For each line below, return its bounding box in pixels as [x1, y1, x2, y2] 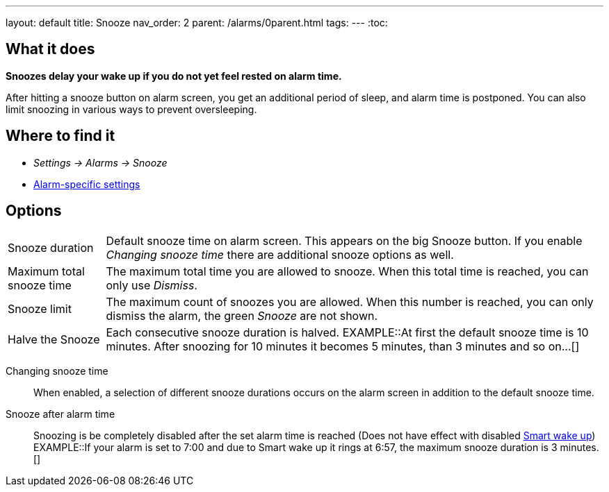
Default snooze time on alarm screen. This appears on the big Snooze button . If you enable [106, 233, 583, 248]
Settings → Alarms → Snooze [33, 156, 168, 169]
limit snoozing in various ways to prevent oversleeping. [6, 103, 257, 115]
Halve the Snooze [8, 332, 100, 346]
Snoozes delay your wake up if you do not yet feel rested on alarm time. [6, 69, 342, 82]
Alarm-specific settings [33, 178, 140, 190]
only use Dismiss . [106, 278, 197, 292]
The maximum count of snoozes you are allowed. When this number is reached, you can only [106, 294, 594, 309]
